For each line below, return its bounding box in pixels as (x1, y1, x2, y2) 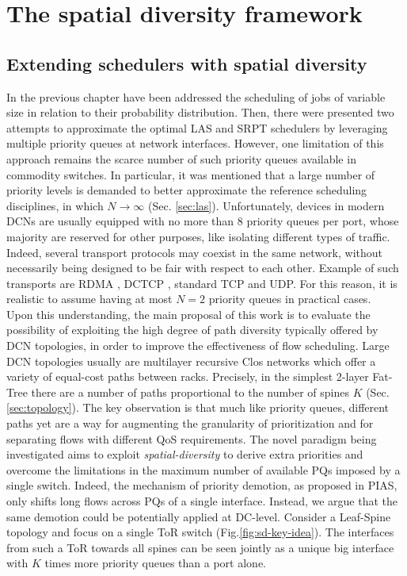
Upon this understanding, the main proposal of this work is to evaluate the (6, 305, 371, 322)
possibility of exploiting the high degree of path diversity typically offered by (6, 321, 378, 338)
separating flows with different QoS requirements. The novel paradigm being (6, 430, 377, 447)
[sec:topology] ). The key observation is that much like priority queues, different (6, 399, 390, 416)
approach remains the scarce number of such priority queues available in (6, 150, 356, 167)
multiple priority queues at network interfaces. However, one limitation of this (6, 135, 384, 152)
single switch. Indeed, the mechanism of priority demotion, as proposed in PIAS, (6, 477, 397, 493)
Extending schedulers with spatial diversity (6, 51, 367, 75)
